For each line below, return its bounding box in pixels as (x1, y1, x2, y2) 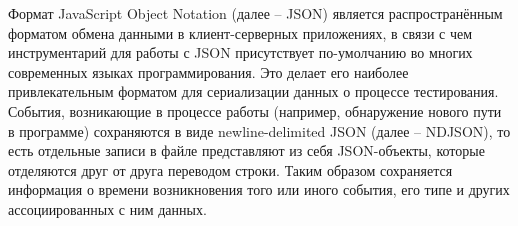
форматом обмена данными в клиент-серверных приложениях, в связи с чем (8, 22, 473, 43)
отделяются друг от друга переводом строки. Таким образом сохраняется (8, 159, 453, 180)
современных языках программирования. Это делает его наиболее (8, 61, 409, 82)
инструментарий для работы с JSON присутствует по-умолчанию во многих (8, 42, 473, 63)
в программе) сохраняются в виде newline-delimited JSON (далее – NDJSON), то (8, 120, 511, 141)
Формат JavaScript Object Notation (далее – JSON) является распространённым (8, 3, 503, 23)
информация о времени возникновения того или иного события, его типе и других (8, 179, 510, 200)
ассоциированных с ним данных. (8, 198, 207, 219)
